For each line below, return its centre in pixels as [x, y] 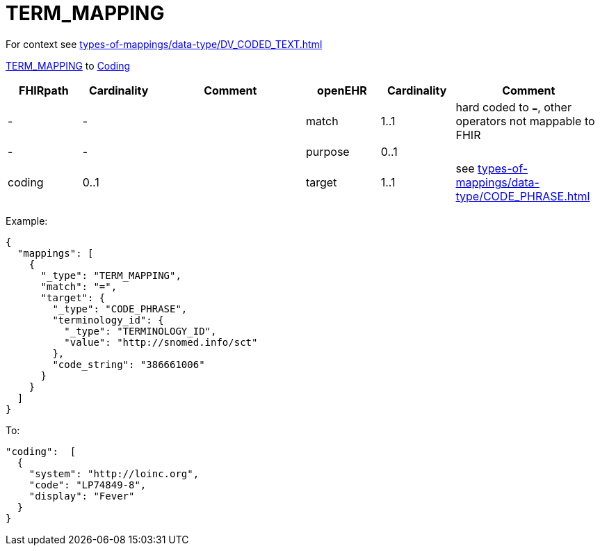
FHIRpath [44, 90]
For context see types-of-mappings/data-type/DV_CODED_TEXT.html [164, 44]
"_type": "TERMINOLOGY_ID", [140, 331]
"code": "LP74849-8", [88, 485]
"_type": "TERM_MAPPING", [111, 275]
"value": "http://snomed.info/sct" [161, 342]
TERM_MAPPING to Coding [68, 65]
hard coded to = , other [513, 107]
